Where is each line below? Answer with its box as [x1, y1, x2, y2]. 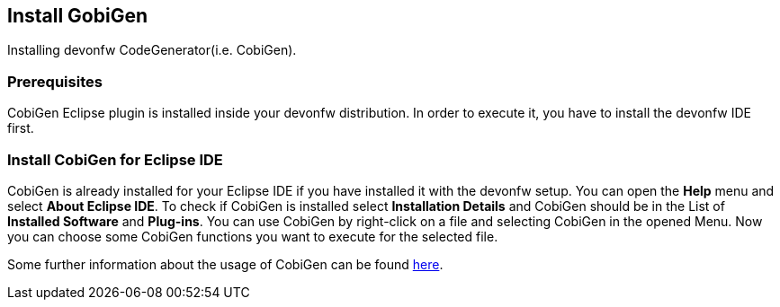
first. [7, 120, 34, 136]
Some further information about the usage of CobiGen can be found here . [7, 256, 444, 272]
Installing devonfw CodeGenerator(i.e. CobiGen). [7, 42, 297, 58]
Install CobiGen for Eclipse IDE [7, 150, 223, 169]
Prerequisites [7, 72, 103, 91]
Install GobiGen [7, 4, 148, 27]
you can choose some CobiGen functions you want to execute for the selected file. [7, 228, 498, 244]
